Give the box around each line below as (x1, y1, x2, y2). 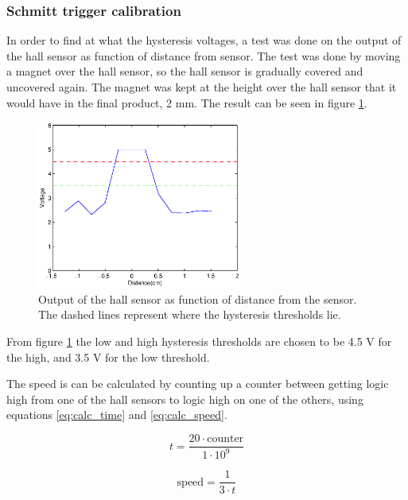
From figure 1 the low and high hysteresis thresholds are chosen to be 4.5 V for (6, 333, 392, 350)
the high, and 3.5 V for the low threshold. (6, 348, 210, 365)
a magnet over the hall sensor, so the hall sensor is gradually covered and (6, 63, 363, 79)
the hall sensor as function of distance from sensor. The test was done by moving (6, 47, 401, 64)
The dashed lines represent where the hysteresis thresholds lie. (38, 306, 341, 323)
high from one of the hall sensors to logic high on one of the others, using (6, 390, 363, 407)
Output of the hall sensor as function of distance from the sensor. (38, 290, 357, 307)
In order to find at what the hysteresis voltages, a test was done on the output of (6, 32, 402, 48)
